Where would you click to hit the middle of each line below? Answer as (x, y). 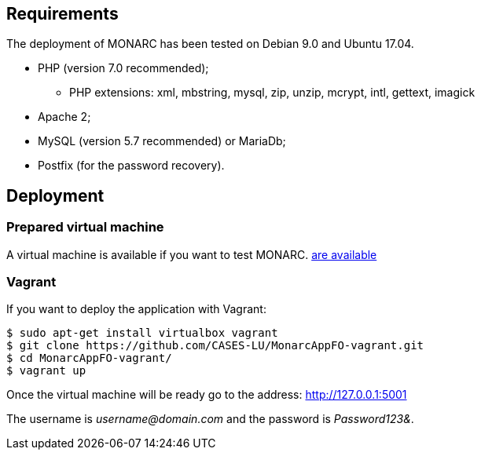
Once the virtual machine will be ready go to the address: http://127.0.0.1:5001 (207, 395)
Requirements (62, 14)
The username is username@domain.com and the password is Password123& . (210, 419)
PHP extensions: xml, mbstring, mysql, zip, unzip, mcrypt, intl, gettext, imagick (272, 93)
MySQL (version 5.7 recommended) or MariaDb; (162, 141)
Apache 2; (64, 117)
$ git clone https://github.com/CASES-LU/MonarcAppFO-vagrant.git (215, 346)
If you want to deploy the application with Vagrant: (136, 309)
